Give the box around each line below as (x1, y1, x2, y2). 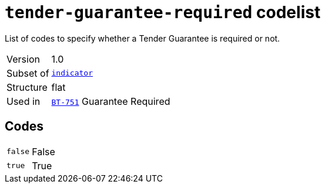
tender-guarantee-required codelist (5, 2, 321, 22)
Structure (6, 81, 48, 93)
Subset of (6, 67, 49, 79)
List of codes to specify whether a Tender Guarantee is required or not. (5, 33, 280, 43)
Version (6, 53, 40, 65)
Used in (6, 95, 41, 107)
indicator (51, 69, 93, 78)
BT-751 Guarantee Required (51, 95, 170, 107)
